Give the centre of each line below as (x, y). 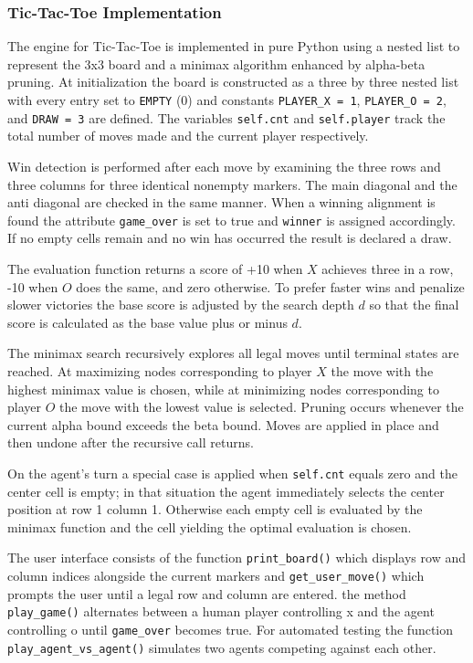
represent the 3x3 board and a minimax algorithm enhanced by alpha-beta (216, 63)
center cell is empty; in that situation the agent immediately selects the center (226, 491)
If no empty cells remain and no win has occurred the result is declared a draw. (230, 238)
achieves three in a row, (388, 268)
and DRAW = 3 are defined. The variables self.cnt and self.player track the (226, 117)
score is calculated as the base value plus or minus (147, 322)
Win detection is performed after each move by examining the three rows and (224, 166)
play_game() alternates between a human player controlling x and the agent (221, 611)
